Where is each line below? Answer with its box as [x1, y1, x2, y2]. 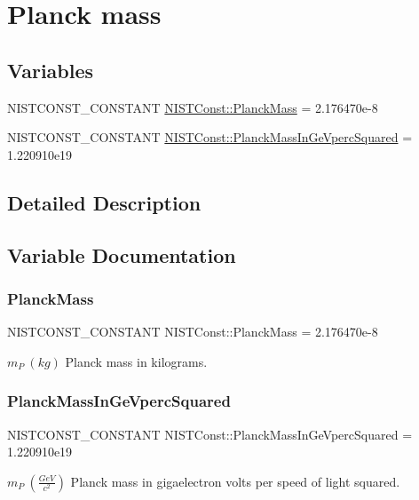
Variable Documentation [7, 241, 236, 268]
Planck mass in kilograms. [65, 352, 208, 370]
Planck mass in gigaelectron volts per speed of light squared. [70, 472, 400, 490]
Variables [7, 56, 94, 83]
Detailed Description [7, 188, 202, 216]
